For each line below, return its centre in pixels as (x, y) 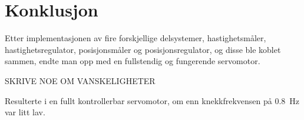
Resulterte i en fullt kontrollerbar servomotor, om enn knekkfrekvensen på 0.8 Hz (152, 100)
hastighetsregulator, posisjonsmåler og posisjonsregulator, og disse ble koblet (143, 49)
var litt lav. (25, 112)
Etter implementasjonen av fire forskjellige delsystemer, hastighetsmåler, (136, 38)
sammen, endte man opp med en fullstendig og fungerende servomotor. (133, 61)
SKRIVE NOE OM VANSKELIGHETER (80, 80)
